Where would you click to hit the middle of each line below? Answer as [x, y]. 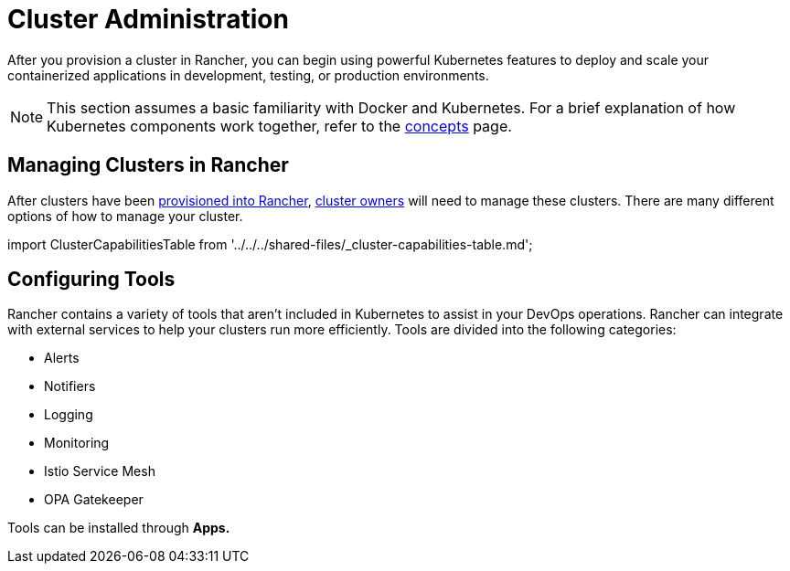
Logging [69, 415]
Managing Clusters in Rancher [148, 165]
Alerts [62, 358]
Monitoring [77, 443]
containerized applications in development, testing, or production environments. [248, 75]
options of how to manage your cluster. [125, 216]
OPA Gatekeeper [94, 500]
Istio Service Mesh [100, 471]
